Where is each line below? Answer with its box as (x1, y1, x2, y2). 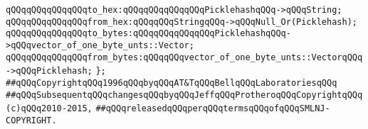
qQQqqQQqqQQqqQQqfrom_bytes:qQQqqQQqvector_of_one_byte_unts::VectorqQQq (6, 52, 363, 62)
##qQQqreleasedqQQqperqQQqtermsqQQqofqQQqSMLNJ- (95, 103, 330, 114)
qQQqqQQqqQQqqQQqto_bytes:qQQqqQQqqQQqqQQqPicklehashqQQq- (6, 28, 291, 39)
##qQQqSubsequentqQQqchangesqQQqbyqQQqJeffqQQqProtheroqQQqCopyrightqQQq (6, 89, 363, 100)
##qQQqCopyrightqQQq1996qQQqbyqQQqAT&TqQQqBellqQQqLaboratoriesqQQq (6, 77, 337, 88)
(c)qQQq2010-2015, (6, 103, 93, 114)
